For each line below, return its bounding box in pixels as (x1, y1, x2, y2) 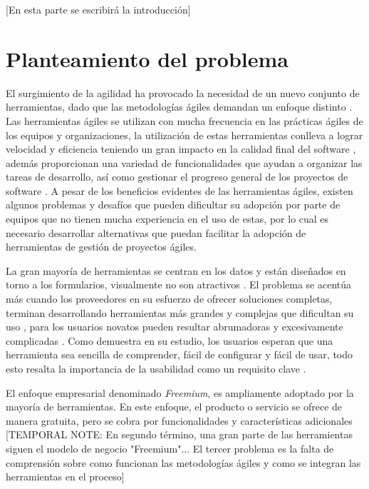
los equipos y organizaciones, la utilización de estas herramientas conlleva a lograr (6, 127, 363, 142)
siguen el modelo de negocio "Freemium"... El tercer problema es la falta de (6, 440, 334, 455)
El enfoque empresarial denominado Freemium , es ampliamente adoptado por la (6, 385, 354, 400)
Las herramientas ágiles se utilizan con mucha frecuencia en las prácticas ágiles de (6, 113, 363, 128)
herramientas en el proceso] (6, 469, 125, 484)
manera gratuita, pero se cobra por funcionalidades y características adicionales (6, 413, 353, 428)
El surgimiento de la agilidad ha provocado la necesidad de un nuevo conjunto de (6, 85, 360, 100)
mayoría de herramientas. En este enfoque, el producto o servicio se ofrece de (6, 399, 343, 414)
